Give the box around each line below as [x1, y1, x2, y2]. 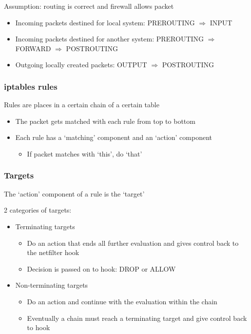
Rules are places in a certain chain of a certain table [4, 99, 159, 110]
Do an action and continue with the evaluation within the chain [27, 296, 217, 306]
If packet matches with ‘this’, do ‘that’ [27, 148, 142, 158]
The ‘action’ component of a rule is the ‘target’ [4, 188, 145, 198]
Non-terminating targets [15, 280, 88, 290]
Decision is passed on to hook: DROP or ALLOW [27, 263, 176, 274]
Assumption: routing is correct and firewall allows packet [4, 1, 174, 11]
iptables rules [4, 80, 58, 92]
